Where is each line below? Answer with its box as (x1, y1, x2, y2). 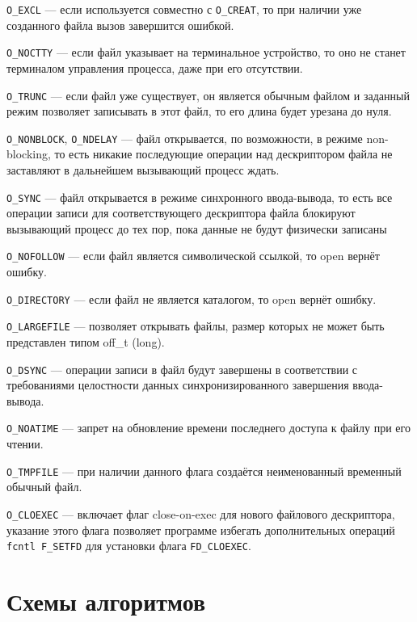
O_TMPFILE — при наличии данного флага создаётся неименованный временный (6, 462, 402, 479)
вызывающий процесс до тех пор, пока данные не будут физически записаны (6, 220, 387, 237)
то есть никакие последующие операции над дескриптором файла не (54, 145, 393, 162)
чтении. (6, 435, 44, 452)
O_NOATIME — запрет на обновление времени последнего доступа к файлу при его (6, 419, 411, 436)
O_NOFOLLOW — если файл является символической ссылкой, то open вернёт (6, 247, 380, 264)
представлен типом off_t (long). (6, 334, 165, 350)
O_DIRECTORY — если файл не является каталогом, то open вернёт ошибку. (6, 290, 377, 307)
